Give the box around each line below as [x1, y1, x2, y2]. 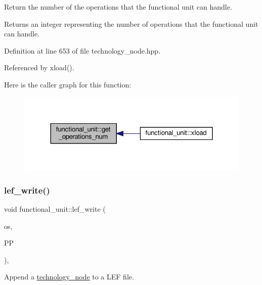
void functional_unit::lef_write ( [4, 204, 106, 214]
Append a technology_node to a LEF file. [4, 271, 134, 282]
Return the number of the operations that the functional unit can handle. [4, 2, 232, 12]
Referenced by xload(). [4, 62, 74, 73]
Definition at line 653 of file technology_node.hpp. [4, 45, 161, 56]
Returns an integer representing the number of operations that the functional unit [4, 18, 258, 29]
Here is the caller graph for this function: [4, 79, 132, 89]
